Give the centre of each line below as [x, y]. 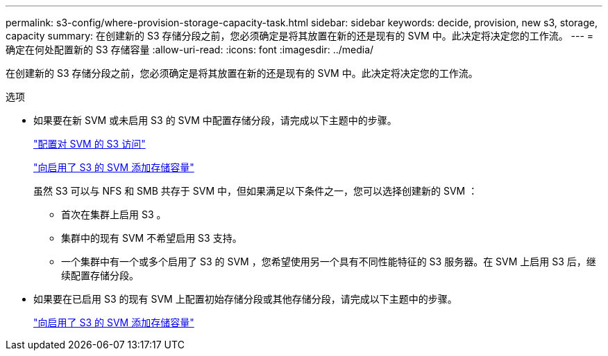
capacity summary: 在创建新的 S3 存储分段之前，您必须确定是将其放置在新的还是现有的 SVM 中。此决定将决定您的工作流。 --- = [300, 36]
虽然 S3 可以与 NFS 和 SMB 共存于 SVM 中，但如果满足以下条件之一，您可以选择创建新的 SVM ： [256, 191]
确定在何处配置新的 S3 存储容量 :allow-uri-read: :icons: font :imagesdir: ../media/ [190, 50]
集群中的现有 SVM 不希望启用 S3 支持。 [152, 238]
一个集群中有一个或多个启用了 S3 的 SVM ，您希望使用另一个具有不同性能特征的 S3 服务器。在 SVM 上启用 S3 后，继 [329, 261]
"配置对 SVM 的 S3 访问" [90, 144]
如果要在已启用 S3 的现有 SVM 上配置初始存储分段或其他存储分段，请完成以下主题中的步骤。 [245, 299]
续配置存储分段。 [100, 275]
